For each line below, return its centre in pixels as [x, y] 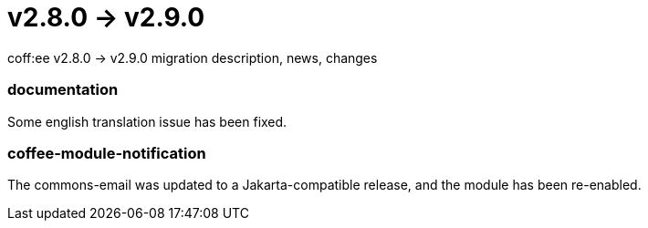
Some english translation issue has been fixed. [147, 121]
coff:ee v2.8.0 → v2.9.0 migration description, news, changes [193, 57]
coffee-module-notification [107, 153]
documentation [63, 90]
